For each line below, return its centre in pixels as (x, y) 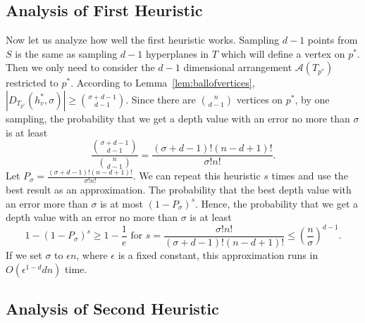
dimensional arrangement (238, 67)
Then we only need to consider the (80, 67)
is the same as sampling (66, 53)
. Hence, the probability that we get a (277, 203)
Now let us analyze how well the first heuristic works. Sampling (143, 40)
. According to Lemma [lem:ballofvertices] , (163, 83)
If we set (24, 255)
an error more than (47, 203)
